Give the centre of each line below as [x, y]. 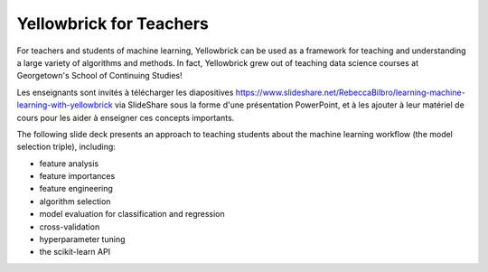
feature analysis [69, 164]
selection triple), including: [66, 147]
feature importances [77, 176]
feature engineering [76, 189]
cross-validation [70, 227]
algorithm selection [75, 201]
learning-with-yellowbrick [65, 105]
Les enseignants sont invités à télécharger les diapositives [125, 92]
